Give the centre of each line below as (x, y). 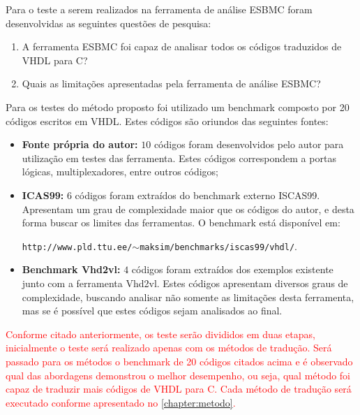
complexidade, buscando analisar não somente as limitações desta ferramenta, (188, 297)
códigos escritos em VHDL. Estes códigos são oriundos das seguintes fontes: (167, 121)
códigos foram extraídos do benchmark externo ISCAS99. (197, 195)
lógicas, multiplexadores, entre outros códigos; (120, 172)
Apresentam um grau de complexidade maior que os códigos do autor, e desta (188, 209)
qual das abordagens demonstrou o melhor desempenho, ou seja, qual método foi (178, 375)
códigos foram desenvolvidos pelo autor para (249, 144)
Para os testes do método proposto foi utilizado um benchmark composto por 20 (178, 107)
